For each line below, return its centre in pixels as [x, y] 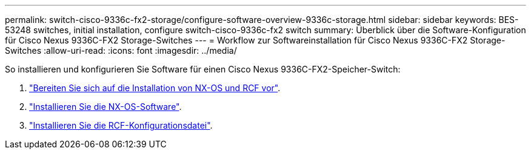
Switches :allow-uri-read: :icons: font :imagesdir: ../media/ [121, 50]
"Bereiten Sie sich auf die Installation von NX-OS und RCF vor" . [155, 88]
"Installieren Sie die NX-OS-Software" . [105, 107]
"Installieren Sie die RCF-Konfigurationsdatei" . [121, 125]
